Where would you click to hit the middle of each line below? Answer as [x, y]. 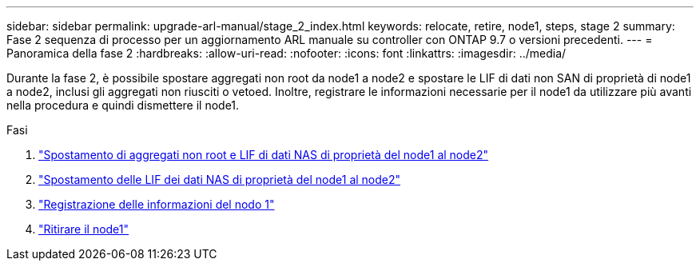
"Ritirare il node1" [84, 229]
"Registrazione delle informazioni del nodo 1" [157, 204]
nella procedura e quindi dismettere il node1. [123, 105]
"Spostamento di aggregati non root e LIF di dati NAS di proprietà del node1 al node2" [264, 155]
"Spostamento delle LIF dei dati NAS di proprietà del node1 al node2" [220, 179]
